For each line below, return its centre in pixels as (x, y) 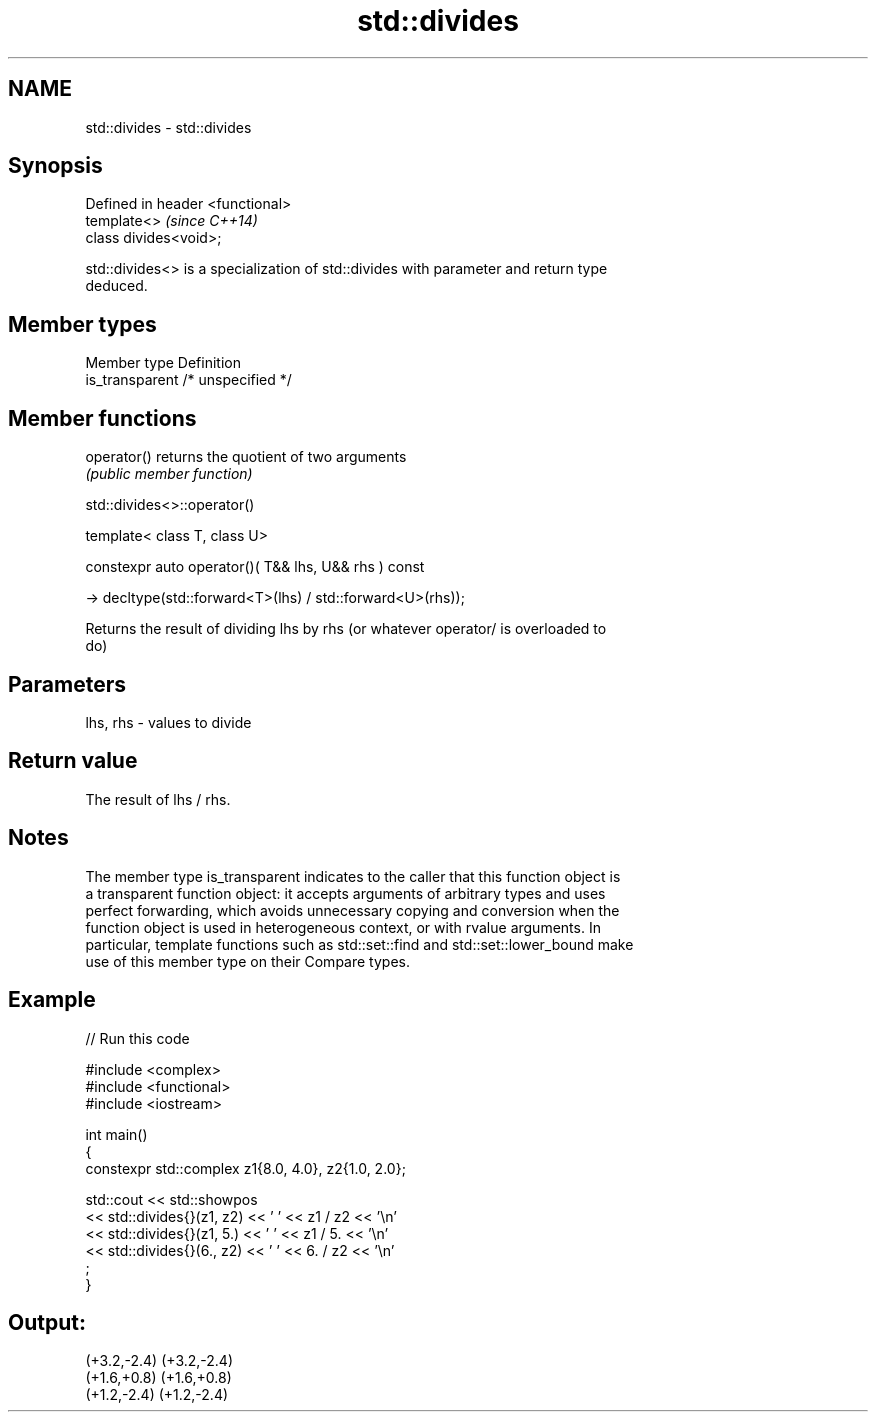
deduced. (116, 286)
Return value (73, 761)
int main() (116, 1134)
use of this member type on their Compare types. (247, 961)
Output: (47, 1322)
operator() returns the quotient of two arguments (246, 457)
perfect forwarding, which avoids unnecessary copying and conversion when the (352, 910)
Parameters (67, 684)
